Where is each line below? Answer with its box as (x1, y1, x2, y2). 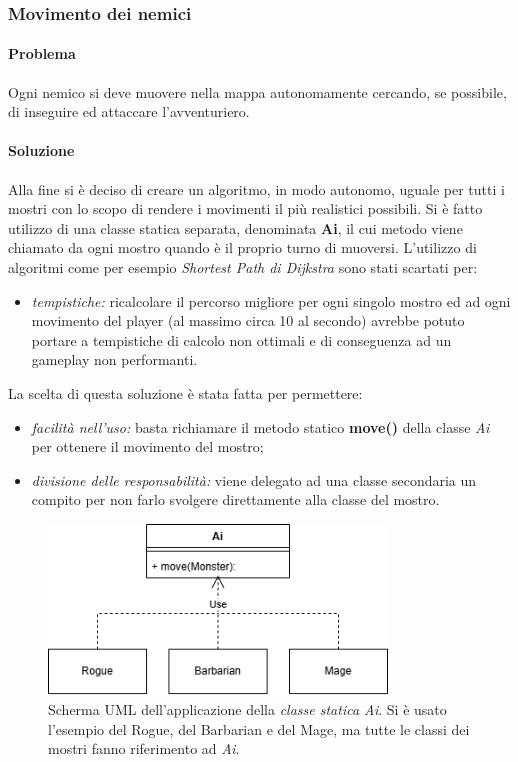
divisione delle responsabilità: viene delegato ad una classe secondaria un (31, 469, 477, 490)
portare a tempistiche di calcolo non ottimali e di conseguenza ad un (31, 329, 452, 350)
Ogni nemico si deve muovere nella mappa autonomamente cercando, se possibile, (8, 81, 507, 102)
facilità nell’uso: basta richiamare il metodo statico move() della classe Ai (31, 416, 490, 437)
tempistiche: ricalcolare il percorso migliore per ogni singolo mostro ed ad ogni (31, 290, 511, 311)
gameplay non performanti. (31, 349, 198, 370)
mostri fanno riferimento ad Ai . (48, 738, 240, 759)
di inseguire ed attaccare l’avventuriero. (8, 101, 250, 122)
